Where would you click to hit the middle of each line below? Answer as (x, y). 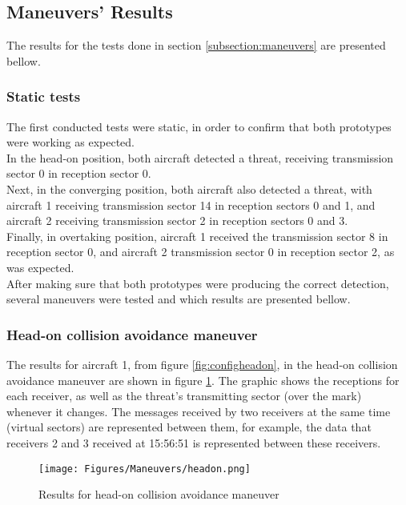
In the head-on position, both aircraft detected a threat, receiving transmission (200, 157)
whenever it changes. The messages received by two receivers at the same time (199, 411)
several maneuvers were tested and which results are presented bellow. (179, 299)
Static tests (44, 96)
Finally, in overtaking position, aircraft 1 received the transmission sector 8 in (197, 236)
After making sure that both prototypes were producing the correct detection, (198, 283)
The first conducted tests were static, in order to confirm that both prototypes (199, 126)
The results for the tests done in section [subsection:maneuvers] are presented (196, 45)
